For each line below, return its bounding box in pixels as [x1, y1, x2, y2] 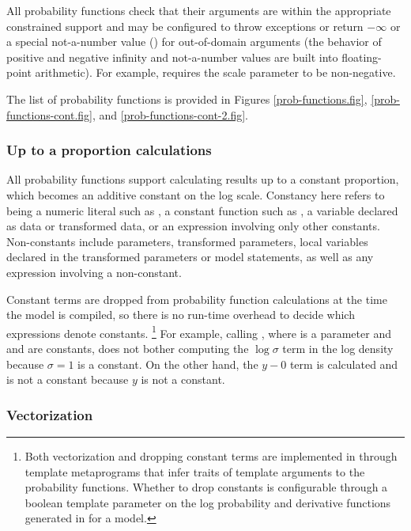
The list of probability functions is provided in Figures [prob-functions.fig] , [6, 90, 368, 107]
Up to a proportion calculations [6, 140, 212, 160]
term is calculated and [289, 355, 398, 372]
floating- [341, 48, 382, 65]
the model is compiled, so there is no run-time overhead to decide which [6, 306, 355, 323]
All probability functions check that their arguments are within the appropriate [6, 2, 391, 18]
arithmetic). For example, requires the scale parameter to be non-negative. [35, 64, 396, 81]
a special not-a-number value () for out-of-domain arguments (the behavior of [6, 33, 382, 50]
